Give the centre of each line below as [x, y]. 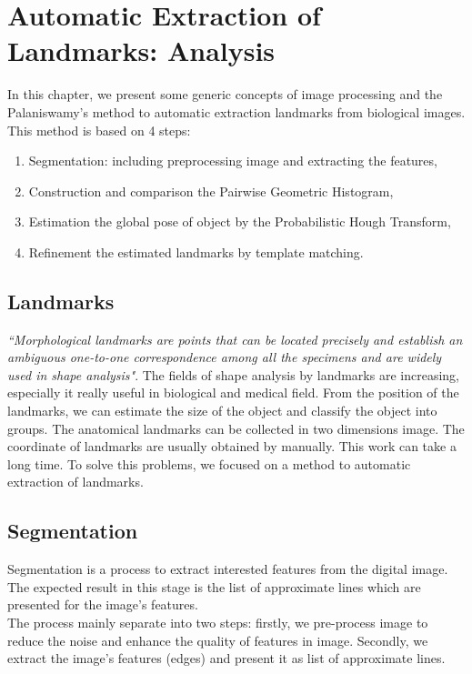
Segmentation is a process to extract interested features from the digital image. [228, 569]
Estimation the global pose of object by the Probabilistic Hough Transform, [240, 221]
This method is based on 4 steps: [99, 130]
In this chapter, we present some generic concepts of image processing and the [225, 94]
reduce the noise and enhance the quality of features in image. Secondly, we [218, 640]
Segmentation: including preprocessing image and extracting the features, [233, 161]
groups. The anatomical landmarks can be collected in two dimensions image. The [236, 428]
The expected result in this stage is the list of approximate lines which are [214, 586]
